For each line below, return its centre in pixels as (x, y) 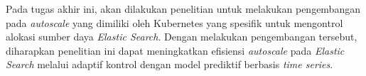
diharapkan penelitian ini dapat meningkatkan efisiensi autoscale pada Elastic (175, 50)
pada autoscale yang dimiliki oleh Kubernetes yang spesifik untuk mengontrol (174, 22)
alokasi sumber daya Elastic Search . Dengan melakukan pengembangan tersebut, (182, 37)
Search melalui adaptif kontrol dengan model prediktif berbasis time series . (169, 64)
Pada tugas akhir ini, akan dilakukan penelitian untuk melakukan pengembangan (183, 9)
